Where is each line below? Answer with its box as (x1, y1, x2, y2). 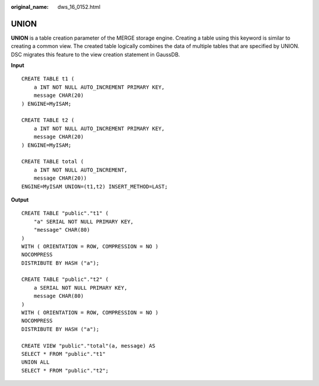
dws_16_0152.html (57, 4, 100, 10)
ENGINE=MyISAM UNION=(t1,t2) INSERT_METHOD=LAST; (21, 183, 168, 190)
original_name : (11, 4, 49, 10)
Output (11, 196, 29, 203)
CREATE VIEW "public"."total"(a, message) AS (21, 342, 156, 349)
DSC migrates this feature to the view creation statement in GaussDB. (11, 51, 180, 58)
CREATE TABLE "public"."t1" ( (21, 210, 109, 217)
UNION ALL (21, 359, 50, 366)
